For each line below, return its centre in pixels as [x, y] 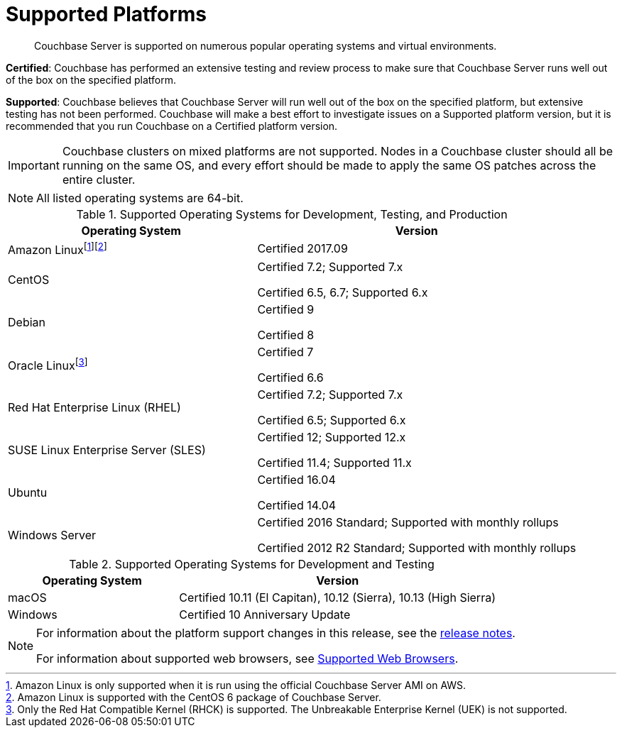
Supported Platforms [107, 14]
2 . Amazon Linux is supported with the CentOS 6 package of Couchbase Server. [193, 698]
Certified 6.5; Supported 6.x [332, 420]
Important [34, 165]
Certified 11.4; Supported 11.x [334, 463]
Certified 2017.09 [302, 249]
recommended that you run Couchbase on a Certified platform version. [172, 126]
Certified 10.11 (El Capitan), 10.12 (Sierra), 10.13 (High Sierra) [337, 598]
